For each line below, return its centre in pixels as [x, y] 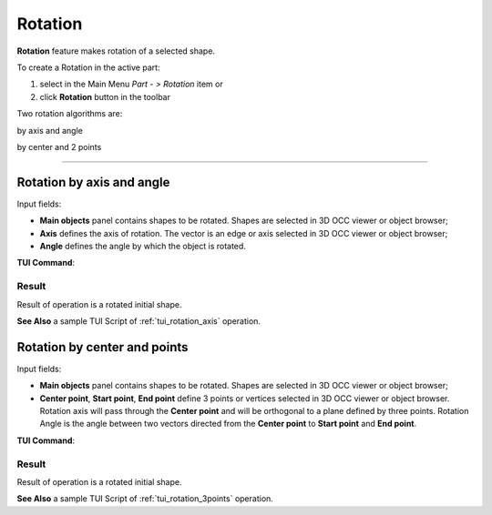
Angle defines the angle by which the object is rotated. [143, 246]
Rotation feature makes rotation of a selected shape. [116, 51]
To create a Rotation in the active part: [88, 67]
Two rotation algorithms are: [70, 114]
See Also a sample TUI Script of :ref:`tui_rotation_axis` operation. [139, 321]
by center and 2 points [59, 146]
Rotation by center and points [102, 347]
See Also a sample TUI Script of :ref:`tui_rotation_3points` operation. [145, 499]
